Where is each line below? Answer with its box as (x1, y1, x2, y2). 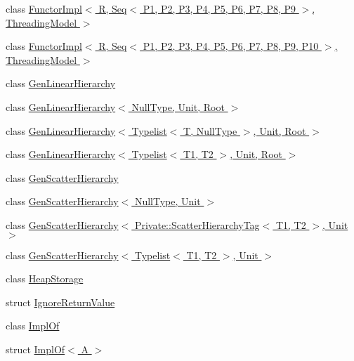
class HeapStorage (6, 271, 84, 286)
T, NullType (183, 123, 237, 138)
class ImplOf (6, 318, 60, 333)
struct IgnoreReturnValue (6, 294, 115, 309)
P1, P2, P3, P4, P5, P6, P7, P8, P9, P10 (143, 39, 319, 53)
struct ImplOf (6, 341, 65, 356)
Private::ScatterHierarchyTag (134, 217, 260, 232)
